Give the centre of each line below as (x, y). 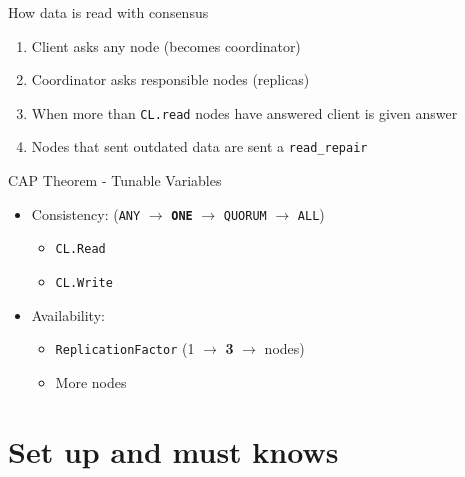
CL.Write (84, 283)
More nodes (91, 381)
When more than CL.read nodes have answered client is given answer (244, 112)
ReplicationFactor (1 (125, 348)
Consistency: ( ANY (86, 213)
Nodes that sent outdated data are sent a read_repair (199, 146)
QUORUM (245, 215)
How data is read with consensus (108, 12)
